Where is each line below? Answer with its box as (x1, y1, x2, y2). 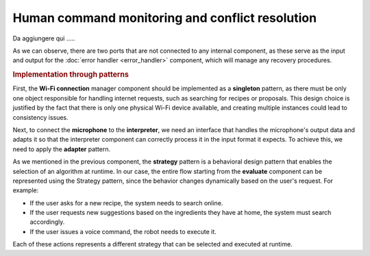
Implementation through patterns (12, 70, 129, 79)
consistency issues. (12, 113, 69, 121)
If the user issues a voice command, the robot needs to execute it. (29, 227, 217, 235)
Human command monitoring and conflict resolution (12, 10, 317, 25)
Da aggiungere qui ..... (12, 34, 75, 42)
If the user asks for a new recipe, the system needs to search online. (29, 199, 223, 207)
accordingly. (29, 218, 65, 226)
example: (12, 186, 39, 194)
